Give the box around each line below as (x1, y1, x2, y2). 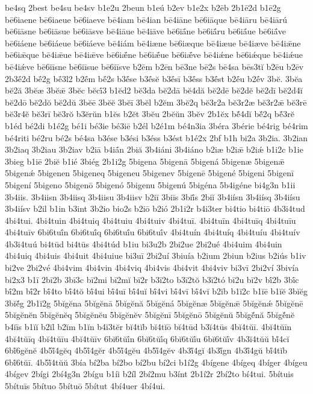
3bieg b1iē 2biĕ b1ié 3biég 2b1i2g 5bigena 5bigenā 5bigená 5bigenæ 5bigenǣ (5, 154, 285, 167)
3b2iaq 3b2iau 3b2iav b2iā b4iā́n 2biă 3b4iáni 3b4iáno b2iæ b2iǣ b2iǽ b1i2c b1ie (5, 143, 303, 156)
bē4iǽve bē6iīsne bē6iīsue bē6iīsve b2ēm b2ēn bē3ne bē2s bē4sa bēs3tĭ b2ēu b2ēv (5, 60, 304, 72)
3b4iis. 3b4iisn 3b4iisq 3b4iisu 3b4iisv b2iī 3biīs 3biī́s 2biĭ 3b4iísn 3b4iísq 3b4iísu (5, 190, 300, 203)
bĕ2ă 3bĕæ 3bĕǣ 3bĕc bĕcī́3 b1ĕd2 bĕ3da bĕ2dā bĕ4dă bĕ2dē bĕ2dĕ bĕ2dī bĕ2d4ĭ (5, 84, 303, 97)
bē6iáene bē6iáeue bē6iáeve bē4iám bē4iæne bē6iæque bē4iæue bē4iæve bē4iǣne (5, 36, 301, 49)
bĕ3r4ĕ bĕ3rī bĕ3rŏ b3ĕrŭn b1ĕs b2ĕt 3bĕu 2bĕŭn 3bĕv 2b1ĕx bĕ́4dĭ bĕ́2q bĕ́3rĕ (5, 107, 294, 120)
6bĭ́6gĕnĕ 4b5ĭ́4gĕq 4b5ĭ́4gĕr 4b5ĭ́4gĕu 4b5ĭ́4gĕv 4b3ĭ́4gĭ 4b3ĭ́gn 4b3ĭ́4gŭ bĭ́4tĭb (5, 344, 288, 357)
